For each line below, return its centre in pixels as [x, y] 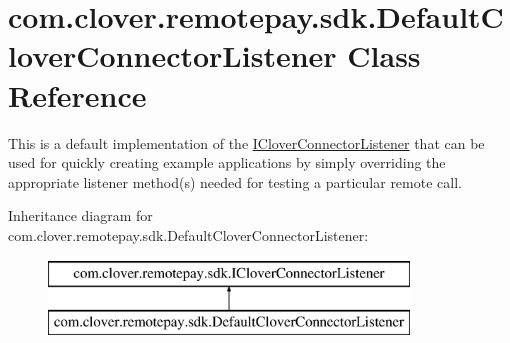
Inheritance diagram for [80, 215]
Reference [77, 94]
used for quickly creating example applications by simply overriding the [227, 162]
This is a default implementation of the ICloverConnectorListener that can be [246, 142]
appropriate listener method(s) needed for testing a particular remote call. [235, 181]
